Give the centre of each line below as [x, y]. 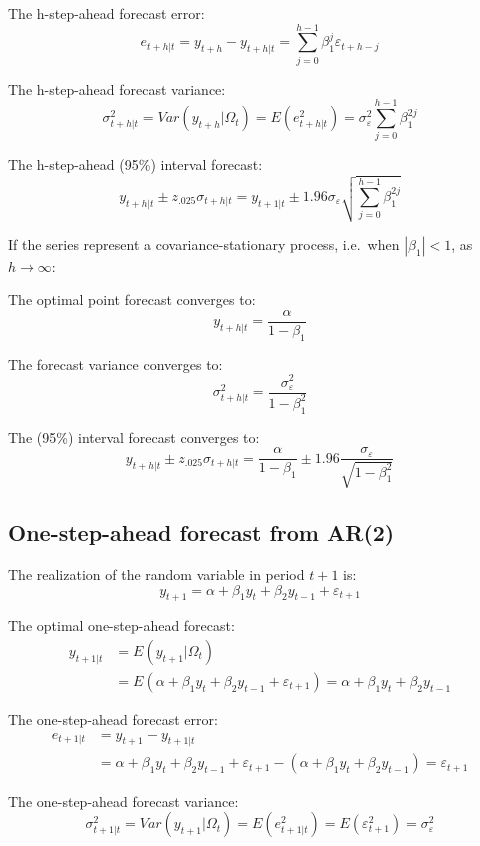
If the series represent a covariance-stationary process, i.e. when [204, 243]
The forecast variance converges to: [115, 363]
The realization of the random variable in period [156, 574]
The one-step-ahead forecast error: [113, 719]
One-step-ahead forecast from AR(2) [201, 532]
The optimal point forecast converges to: [132, 299]
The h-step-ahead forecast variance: [117, 88]
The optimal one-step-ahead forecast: [121, 625]
